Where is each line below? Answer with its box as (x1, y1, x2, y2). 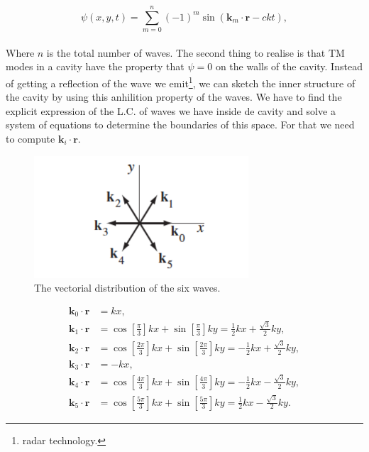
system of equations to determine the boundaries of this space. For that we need (6, 117, 355, 132)
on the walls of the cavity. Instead (215, 59, 363, 74)
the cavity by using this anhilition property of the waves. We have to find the (6, 89, 342, 104)
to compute (6, 131, 55, 145)
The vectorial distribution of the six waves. (34, 280, 221, 295)
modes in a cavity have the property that (6, 59, 184, 74)
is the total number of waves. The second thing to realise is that (46, 45, 326, 60)
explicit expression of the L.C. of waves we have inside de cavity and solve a (6, 103, 336, 118)
